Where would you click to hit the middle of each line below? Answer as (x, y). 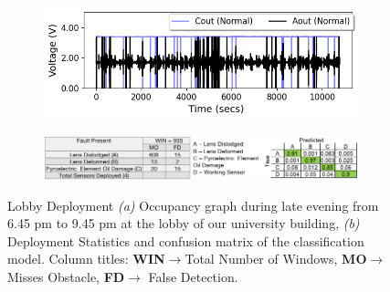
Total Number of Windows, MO (276, 259)
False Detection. (193, 277)
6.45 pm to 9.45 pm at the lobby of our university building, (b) (184, 223)
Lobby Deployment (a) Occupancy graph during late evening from (193, 205)
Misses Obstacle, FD (66, 277)
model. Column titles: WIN (86, 259)
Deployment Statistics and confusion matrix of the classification (186, 240)
